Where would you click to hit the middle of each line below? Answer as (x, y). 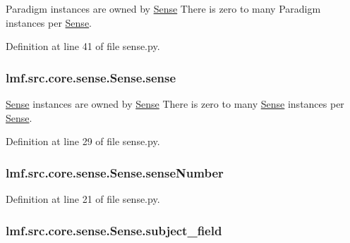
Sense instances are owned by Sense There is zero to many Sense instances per (175, 104)
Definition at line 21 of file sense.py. (83, 199)
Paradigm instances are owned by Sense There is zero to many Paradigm (163, 8)
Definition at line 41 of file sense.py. (83, 46)
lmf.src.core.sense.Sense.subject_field (114, 230)
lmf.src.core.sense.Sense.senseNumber (115, 172)
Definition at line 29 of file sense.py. (83, 141)
